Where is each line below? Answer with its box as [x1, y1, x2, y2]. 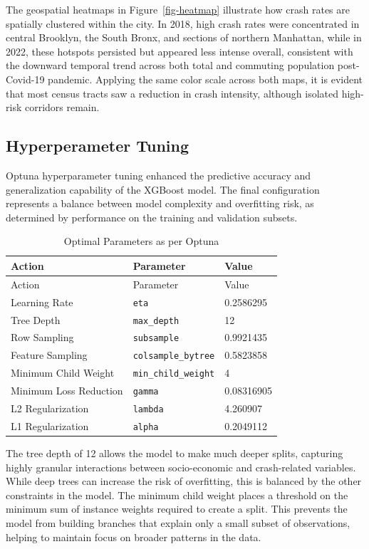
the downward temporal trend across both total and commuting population [6, 58, 335, 73]
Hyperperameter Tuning [6, 135, 189, 157]
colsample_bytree [132, 351, 215, 362]
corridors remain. [24, 100, 100, 115]
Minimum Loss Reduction [11, 383, 123, 398]
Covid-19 [6, 71, 45, 86]
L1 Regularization [11, 418, 89, 433]
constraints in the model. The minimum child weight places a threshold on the [6, 487, 348, 502]
